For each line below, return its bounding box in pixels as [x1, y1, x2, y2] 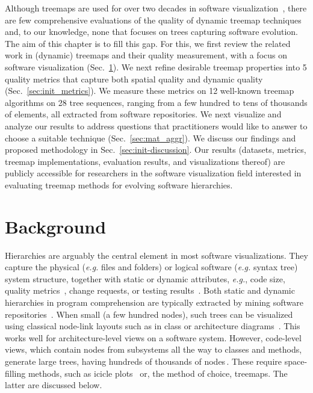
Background [5, 214, 107, 238]
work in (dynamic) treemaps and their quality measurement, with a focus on [5, 49, 287, 61]
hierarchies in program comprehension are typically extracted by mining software [5, 296, 303, 308]
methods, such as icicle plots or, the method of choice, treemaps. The [28, 367, 288, 379]
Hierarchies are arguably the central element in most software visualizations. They [5, 249, 308, 261]
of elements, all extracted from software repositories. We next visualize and [5, 108, 282, 120]
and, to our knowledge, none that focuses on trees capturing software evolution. [5, 25, 298, 38]
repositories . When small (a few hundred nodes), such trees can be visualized [5, 308, 293, 320]
